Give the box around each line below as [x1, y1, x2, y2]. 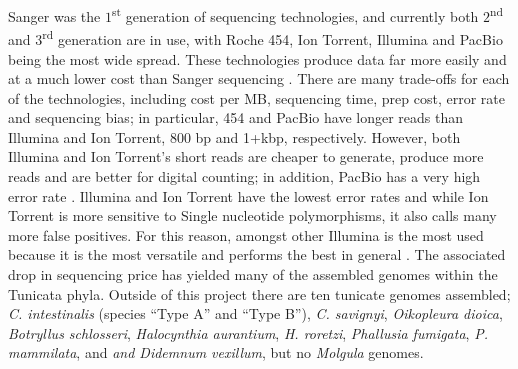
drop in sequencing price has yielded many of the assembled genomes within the [8, 264, 498, 285]
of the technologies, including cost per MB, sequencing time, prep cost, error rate [8, 87, 505, 108]
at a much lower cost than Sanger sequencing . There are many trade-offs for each [8, 68, 510, 89]
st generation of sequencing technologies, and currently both [111, 3, 479, 26]
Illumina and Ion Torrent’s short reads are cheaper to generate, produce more [8, 146, 484, 167]
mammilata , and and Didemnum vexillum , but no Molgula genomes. [8, 342, 424, 363]
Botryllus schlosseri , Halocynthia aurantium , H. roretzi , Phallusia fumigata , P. [8, 322, 488, 343]
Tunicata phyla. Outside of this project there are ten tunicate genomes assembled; [8, 283, 511, 304]
